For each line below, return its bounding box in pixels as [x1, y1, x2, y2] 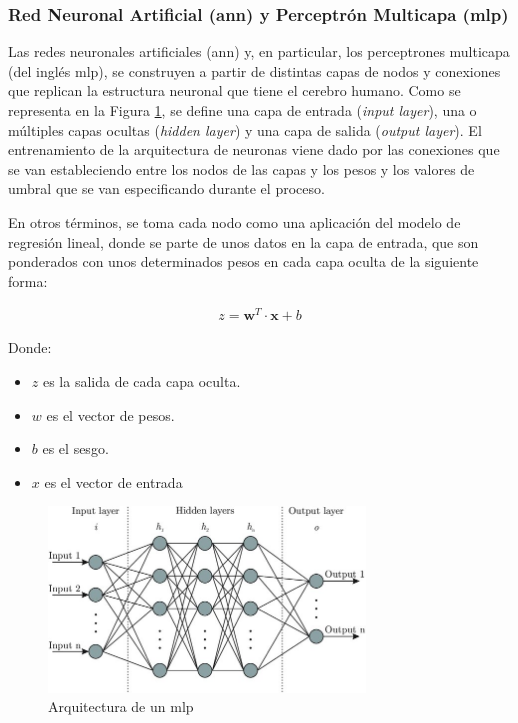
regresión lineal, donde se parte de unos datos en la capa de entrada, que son [8, 231, 479, 252]
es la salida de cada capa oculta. [42, 371, 241, 392]
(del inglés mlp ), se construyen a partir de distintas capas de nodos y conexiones [8, 60, 501, 81]
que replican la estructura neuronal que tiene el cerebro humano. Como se [8, 80, 461, 101]
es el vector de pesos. [46, 404, 175, 425]
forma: [8, 270, 48, 291]
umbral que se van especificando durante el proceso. [8, 178, 325, 199]
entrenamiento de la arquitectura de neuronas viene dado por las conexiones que [8, 139, 500, 160]
